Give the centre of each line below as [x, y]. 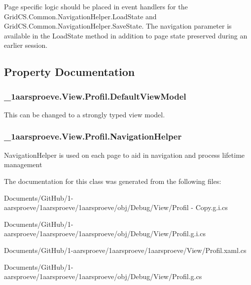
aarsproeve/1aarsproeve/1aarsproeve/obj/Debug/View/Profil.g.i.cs [105, 233]
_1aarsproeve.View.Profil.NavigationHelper [93, 136]
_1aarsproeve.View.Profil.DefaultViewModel [95, 96]
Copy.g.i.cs [212, 207]
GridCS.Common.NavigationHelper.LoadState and [80, 16]
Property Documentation [70, 72]
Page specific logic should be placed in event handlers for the [96, 6]
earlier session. [26, 45]
